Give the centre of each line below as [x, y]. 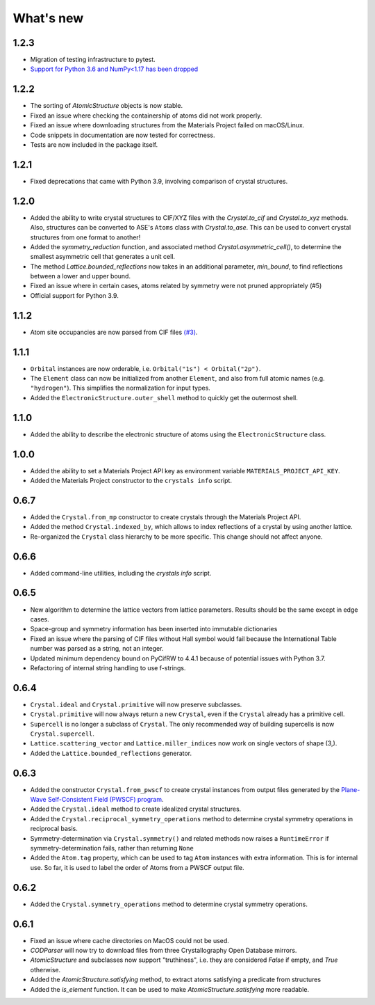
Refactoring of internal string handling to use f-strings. [108, 667]
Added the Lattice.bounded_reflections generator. [111, 753]
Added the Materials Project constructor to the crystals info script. [131, 481]
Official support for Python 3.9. [75, 295]
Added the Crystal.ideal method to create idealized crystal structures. [136, 809]
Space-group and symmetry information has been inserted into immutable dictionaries [154, 629]
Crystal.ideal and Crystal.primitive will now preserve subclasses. [136, 704]
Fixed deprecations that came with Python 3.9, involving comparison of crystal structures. [159, 181]
